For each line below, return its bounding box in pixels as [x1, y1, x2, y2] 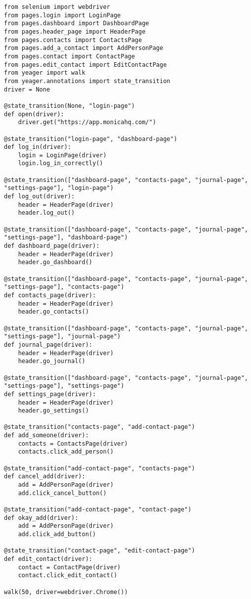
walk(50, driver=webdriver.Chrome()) [4, 588, 128, 596]
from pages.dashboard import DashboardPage [4, 20, 149, 27]
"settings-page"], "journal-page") [4, 333, 121, 340]
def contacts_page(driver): [4, 291, 96, 299]
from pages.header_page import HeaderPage [4, 28, 146, 35]
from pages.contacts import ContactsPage [4, 36, 142, 44]
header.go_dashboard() [18, 259, 92, 266]
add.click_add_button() [18, 531, 96, 538]
